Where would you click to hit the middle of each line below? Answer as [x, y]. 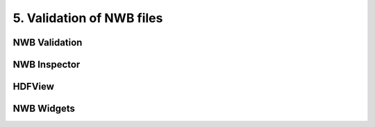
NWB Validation [48, 42]
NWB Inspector [47, 65]
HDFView [34, 87]
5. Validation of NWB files [88, 18]
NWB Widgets [44, 109]
